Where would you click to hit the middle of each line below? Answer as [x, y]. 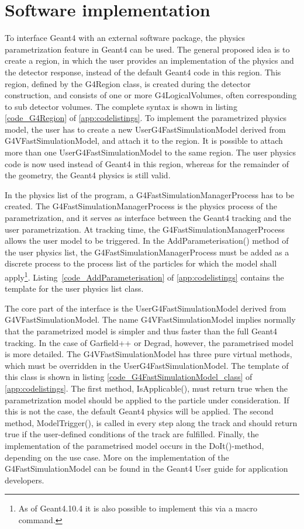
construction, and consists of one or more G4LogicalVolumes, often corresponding [151, 95]
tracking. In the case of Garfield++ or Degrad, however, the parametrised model [149, 342]
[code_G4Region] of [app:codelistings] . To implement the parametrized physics [146, 118]
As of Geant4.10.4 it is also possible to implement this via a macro [138, 508]
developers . [25, 480]
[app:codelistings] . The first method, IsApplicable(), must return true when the [146, 388]
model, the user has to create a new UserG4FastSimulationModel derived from [145, 129]
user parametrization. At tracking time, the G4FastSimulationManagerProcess [145, 229]
